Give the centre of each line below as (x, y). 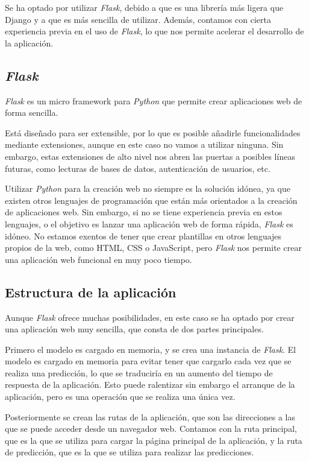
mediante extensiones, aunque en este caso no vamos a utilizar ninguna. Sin (144, 144)
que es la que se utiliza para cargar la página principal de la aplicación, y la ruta (154, 440)
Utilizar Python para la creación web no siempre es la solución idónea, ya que (148, 188)
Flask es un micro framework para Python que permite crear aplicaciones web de (154, 100)
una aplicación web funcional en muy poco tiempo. (98, 259)
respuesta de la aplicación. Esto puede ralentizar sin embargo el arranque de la (150, 384)
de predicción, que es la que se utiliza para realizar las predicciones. (130, 452)
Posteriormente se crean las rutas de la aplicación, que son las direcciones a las (150, 416)
